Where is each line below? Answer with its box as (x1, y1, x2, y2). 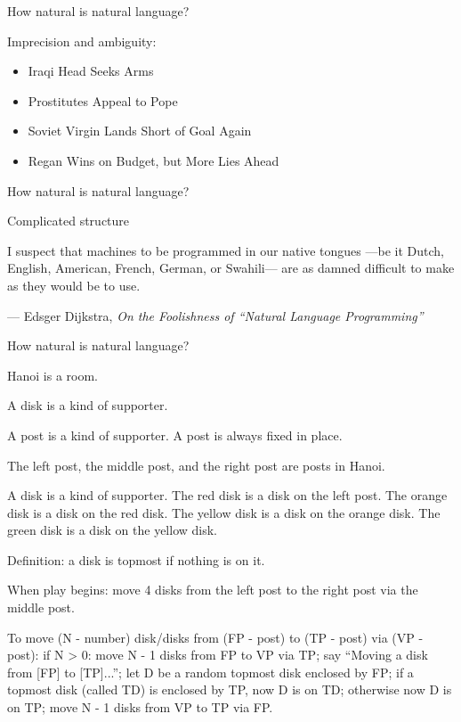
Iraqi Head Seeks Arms (28, 62, 154, 80)
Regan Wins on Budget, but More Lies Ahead (28, 151, 279, 169)
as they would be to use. (7, 275, 141, 294)
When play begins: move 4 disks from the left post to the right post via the (7, 580, 418, 599)
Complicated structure (7, 211, 130, 230)
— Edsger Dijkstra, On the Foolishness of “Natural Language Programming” (7, 306, 424, 324)
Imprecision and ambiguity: (7, 31, 157, 50)
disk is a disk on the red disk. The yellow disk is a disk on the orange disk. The (7, 503, 441, 521)
